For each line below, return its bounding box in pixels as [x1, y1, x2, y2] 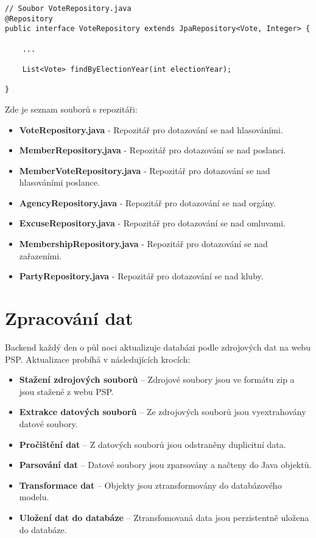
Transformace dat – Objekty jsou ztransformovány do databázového [19, 478, 282, 491]
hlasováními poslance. [19, 176, 100, 189]
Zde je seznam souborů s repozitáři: [5, 102, 138, 115]
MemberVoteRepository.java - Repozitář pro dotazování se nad [19, 164, 270, 176]
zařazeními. [19, 249, 62, 262]
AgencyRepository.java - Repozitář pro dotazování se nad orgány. [19, 196, 276, 209]
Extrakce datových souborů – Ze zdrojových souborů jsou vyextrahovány [19, 405, 306, 418]
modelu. [19, 491, 49, 503]
